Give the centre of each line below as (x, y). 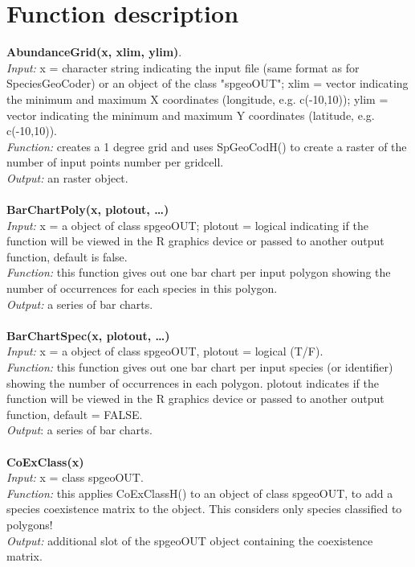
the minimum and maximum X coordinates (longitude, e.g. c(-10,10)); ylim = (197, 99)
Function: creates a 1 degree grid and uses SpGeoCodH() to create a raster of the (207, 146)
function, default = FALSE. (75, 414)
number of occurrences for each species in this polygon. (142, 288)
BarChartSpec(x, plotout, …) (88, 335)
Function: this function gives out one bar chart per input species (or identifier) (200, 367)
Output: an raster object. (67, 177)
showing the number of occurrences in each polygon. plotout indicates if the (193, 382)
